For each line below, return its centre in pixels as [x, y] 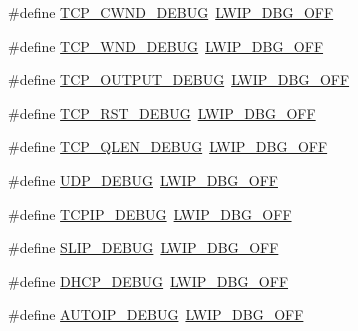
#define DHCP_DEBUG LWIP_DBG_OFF [148, 280]
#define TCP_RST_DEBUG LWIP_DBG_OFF [162, 112]
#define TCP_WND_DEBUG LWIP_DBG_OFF [166, 45]
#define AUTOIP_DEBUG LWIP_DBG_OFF [156, 314]
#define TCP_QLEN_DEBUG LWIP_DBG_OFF [168, 146]
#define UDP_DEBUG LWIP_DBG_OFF [143, 179]
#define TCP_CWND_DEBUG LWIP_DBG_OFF [171, 12]
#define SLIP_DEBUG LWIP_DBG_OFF [143, 247]
